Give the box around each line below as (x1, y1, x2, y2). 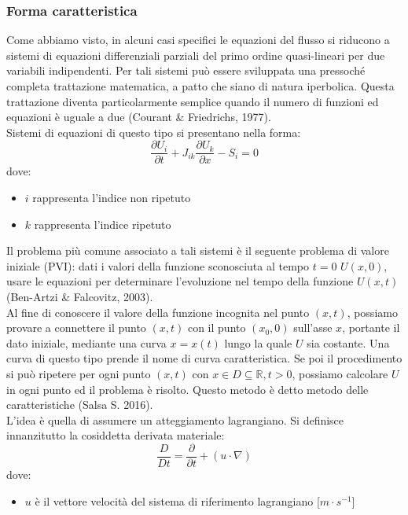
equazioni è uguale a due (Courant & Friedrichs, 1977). (6, 109, 271, 125)
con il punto (187, 319, 246, 336)
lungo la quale (224, 334, 292, 351)
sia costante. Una (307, 334, 390, 351)
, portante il (342, 319, 400, 336)
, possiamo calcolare (292, 365, 388, 381)
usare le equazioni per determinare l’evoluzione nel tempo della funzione (6, 273, 354, 289)
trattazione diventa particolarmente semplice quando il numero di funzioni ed (6, 93, 379, 109)
